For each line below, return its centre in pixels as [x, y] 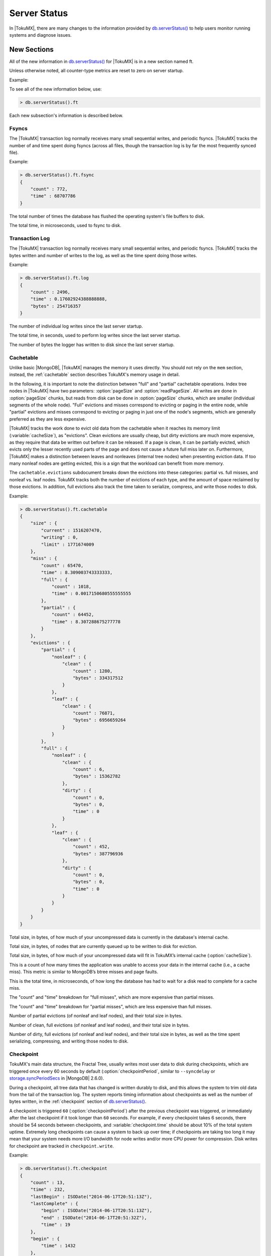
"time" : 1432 [58, 1246]
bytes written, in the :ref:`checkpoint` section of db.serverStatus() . [78, 1102]
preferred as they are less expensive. [48, 419]
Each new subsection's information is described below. [66, 115]
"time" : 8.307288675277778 [86, 621]
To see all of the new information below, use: [56, 89]
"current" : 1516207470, [72, 530]
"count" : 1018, [72, 586]
